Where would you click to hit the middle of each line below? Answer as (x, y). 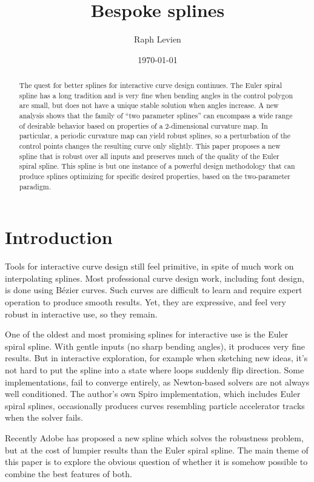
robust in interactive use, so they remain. (81, 314)
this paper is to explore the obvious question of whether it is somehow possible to (156, 462)
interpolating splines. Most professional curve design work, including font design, (155, 278)
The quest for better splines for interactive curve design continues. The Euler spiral (150, 85)
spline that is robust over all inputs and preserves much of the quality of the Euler (149, 156)
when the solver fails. (44, 417)
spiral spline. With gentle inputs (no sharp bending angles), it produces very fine (155, 346)
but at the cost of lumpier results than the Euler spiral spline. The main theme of (157, 450)
